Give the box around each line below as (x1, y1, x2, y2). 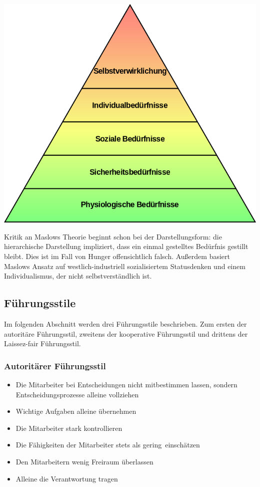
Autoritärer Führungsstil (4, 359, 106, 372)
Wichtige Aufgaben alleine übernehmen (15, 406, 136, 416)
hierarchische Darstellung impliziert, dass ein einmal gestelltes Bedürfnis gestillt (4, 241, 248, 252)
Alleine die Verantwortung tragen (15, 473, 118, 483)
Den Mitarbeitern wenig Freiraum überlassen (15, 456, 153, 466)
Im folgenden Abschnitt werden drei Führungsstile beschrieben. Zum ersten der (4, 319, 247, 329)
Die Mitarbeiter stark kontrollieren (15, 422, 122, 433)
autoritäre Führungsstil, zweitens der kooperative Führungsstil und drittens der (4, 328, 248, 339)
